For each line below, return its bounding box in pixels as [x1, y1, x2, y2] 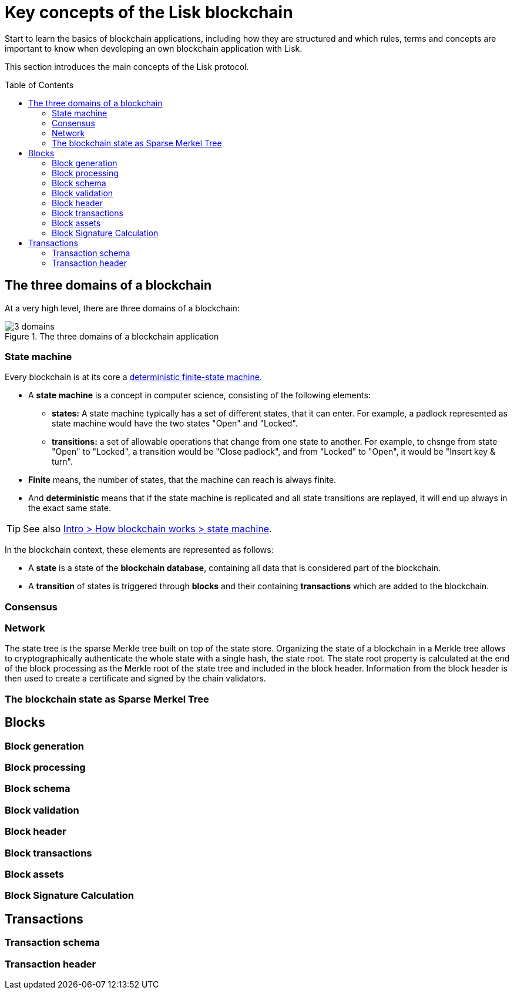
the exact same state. [28, 503, 111, 513]
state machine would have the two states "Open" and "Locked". [52, 418, 298, 429]
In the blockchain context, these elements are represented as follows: [5, 545, 274, 555]
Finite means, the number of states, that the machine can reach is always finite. [28, 475, 337, 485]
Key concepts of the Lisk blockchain [5, 2, 293, 22]
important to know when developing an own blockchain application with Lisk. [5, 43, 303, 53]
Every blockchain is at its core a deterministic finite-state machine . [5, 372, 262, 382]
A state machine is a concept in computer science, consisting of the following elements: [28, 390, 371, 401]
